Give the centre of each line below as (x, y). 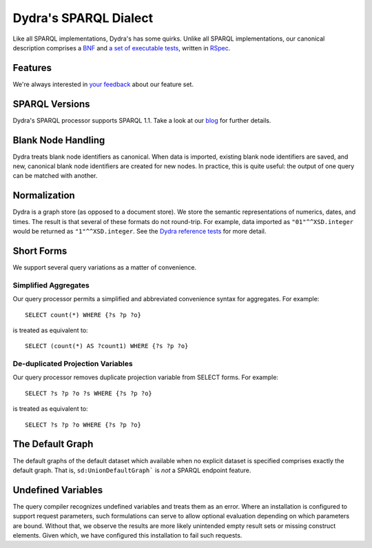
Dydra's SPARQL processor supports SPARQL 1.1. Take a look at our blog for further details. (142, 120)
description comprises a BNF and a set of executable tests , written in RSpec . (122, 48)
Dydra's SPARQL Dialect (83, 18)
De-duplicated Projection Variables (73, 364)
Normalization (44, 195)
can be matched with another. (55, 176)
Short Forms (40, 251)
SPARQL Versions (51, 104)
